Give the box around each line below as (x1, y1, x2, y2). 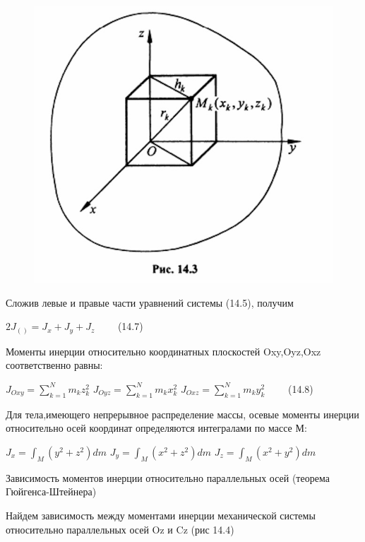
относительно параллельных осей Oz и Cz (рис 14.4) (6, 522, 234, 536)
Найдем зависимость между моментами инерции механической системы (6, 507, 316, 522)
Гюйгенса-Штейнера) (6, 484, 97, 499)
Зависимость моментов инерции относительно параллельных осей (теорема (6, 470, 330, 485)
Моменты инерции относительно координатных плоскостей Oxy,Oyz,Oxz (6, 343, 321, 358)
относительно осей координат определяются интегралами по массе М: (6, 420, 307, 435)
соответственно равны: (6, 358, 103, 372)
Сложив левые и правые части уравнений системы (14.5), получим (6, 295, 294, 310)
